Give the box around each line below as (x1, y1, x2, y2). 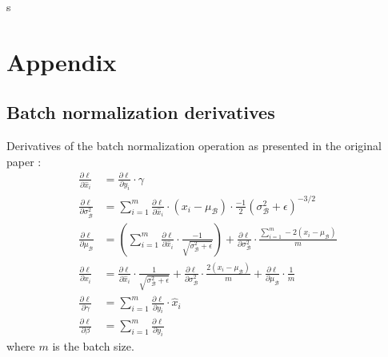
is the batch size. (52, 338, 134, 355)
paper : (6, 153, 42, 169)
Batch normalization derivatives (6, 100, 275, 125)
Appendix (6, 45, 117, 77)
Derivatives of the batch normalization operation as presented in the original (6, 137, 382, 154)
